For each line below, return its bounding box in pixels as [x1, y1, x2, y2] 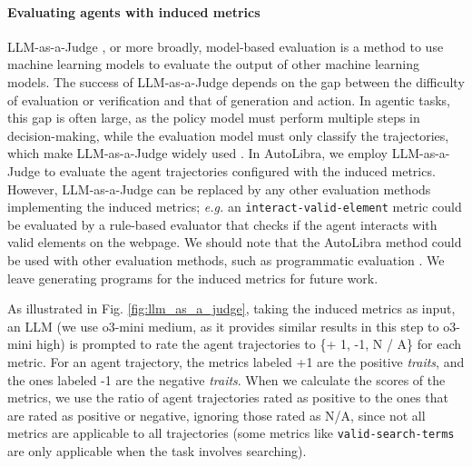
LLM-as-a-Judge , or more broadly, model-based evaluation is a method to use [7, 36, 444, 55]
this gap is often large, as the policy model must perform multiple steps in [7, 108, 420, 127]
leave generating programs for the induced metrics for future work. [7, 268, 379, 287]
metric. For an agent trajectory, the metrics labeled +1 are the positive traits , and [7, 352, 465, 371]
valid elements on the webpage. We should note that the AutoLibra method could [7, 233, 462, 252]
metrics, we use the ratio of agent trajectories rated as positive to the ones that [7, 388, 448, 407]
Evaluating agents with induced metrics [7, 2, 261, 21]
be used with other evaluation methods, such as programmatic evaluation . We [7, 250, 445, 269]
